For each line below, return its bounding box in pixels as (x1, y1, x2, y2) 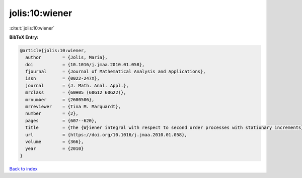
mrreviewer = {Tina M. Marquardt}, (25, 104, 121, 110)
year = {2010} (25, 146, 84, 151)
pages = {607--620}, (25, 118, 98, 123)
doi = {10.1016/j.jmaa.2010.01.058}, (25, 62, 145, 67)
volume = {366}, (25, 139, 84, 144)
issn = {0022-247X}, (25, 76, 100, 81)
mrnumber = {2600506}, (25, 97, 95, 102)
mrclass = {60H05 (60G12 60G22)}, (25, 90, 126, 95)
